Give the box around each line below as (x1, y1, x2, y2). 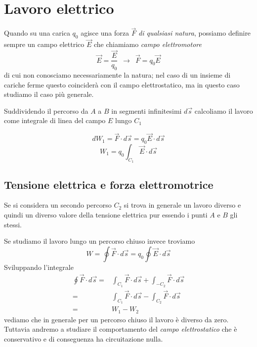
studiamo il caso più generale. (4, 89, 94, 99)
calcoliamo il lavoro (194, 105, 253, 116)
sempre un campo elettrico (4, 39, 85, 49)
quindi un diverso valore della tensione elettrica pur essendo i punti (4, 210, 208, 220)
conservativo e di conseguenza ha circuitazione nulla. (4, 333, 163, 344)
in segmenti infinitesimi (111, 105, 182, 116)
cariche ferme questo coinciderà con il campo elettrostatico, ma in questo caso (4, 79, 240, 89)
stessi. (4, 219, 22, 229)
